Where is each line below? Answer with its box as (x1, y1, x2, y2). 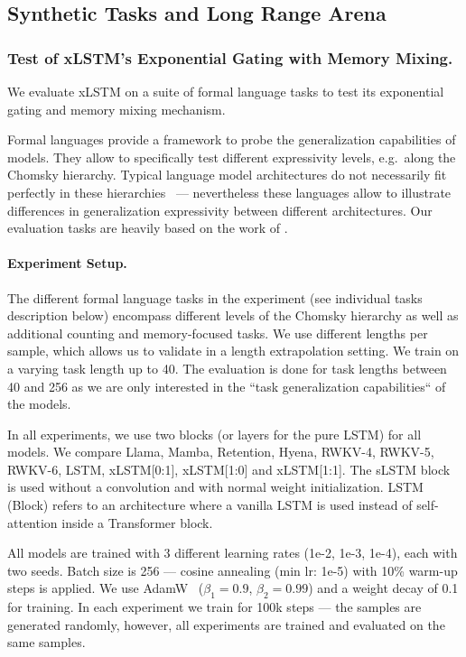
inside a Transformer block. (61, 513, 213, 532)
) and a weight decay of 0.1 (308, 578, 459, 597)
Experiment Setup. (7, 254, 127, 273)
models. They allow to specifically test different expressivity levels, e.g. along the (7, 147, 456, 166)
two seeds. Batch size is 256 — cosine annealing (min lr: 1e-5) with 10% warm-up (7, 560, 458, 579)
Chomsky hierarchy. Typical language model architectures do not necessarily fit (7, 165, 447, 184)
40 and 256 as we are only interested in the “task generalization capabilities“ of (7, 376, 446, 395)
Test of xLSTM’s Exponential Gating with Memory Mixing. (7, 46, 453, 69)
